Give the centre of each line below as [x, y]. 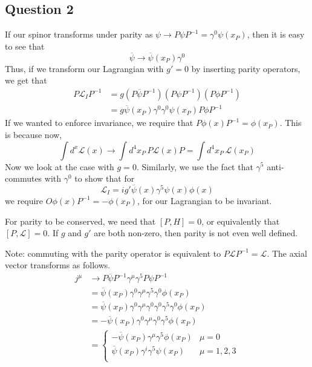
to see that [25, 46]
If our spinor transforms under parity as [79, 34]
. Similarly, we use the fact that [195, 166]
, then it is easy [276, 34]
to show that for [105, 178]
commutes [24, 178]
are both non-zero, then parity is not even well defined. [196, 233]
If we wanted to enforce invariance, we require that [99, 123]
